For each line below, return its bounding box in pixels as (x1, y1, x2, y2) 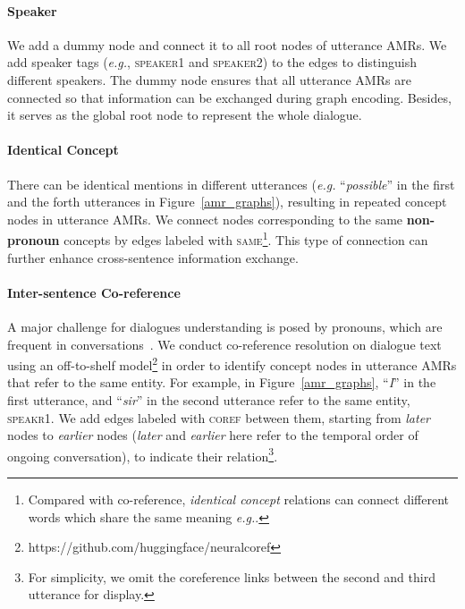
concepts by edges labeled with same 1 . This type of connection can (63, 228, 428, 249)
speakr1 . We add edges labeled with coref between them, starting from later (7, 408, 430, 427)
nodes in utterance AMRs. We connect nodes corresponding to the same (7, 209, 403, 228)
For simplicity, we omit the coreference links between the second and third (28, 567, 435, 586)
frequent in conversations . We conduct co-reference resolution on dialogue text (7, 334, 442, 353)
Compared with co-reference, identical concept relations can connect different (28, 490, 449, 509)
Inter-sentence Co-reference (7, 283, 181, 301)
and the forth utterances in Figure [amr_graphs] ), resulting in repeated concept (7, 192, 447, 211)
